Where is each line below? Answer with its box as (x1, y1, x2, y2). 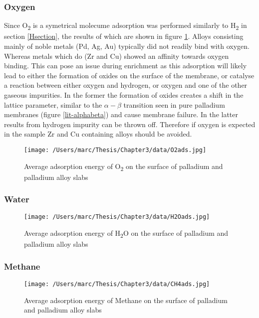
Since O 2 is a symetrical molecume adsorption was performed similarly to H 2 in (4, 20, 247, 32)
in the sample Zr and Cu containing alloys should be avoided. (4, 129, 192, 139)
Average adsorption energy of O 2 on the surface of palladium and (24, 160, 223, 172)
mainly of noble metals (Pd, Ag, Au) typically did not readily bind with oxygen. (4, 40, 250, 51)
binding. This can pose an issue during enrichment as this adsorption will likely (4, 60, 247, 71)
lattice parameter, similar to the (4, 99, 102, 110)
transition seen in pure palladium (123, 99, 225, 110)
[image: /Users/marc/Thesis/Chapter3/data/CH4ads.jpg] (24, 281, 210, 288)
